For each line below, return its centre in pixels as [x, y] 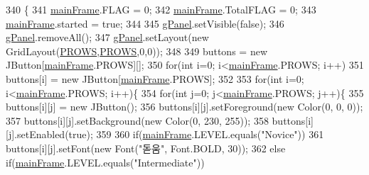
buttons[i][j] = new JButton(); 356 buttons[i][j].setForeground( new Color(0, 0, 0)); [184, 107]
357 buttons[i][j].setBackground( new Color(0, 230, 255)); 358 [137, 120]
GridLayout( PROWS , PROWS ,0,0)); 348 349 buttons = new [137, 51]
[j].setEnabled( [37, 134]
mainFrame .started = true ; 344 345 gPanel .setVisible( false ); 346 [145, 23]
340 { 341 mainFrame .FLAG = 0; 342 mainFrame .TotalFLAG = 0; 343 [161, 9]
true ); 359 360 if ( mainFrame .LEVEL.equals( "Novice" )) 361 [196, 134]
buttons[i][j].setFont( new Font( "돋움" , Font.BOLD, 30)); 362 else [146, 148]
